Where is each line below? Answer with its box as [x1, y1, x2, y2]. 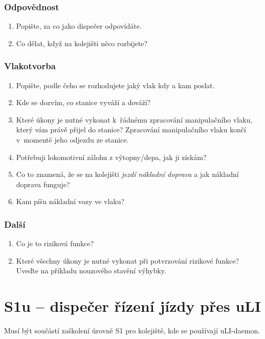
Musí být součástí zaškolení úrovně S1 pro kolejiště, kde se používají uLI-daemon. [4, 325, 260, 336]
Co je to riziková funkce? [16, 238, 94, 249]
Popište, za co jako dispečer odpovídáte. [16, 21, 142, 31]
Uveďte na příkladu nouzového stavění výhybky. [16, 265, 166, 276]
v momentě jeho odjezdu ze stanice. [16, 134, 129, 145]
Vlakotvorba [4, 59, 56, 72]
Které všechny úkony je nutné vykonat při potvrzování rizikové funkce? [16, 255, 239, 266]
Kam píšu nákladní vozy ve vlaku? [16, 196, 125, 207]
